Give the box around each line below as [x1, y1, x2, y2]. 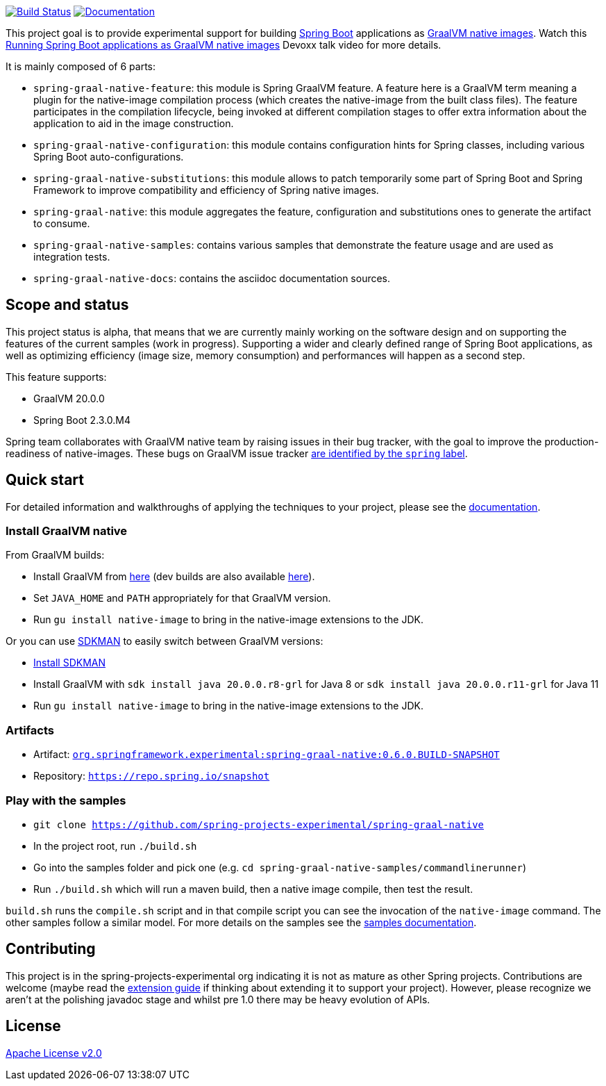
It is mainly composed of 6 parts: [6, 60, 155, 72]
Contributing [6, 940, 96, 958]
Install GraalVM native [6, 524, 128, 538]
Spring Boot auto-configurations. [33, 151, 184, 163]
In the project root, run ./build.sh [33, 839, 197, 852]
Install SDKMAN [33, 657, 106, 669]
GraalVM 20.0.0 [33, 392, 105, 404]
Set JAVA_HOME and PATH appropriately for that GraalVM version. [33, 592, 331, 604]
